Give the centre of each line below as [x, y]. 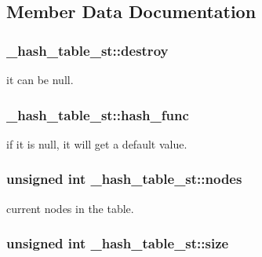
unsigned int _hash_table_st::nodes [124, 179]
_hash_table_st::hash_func [98, 114]
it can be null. [40, 79]
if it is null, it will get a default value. [97, 143]
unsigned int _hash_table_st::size [118, 243]
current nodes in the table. [70, 208]
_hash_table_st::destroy [87, 50]
